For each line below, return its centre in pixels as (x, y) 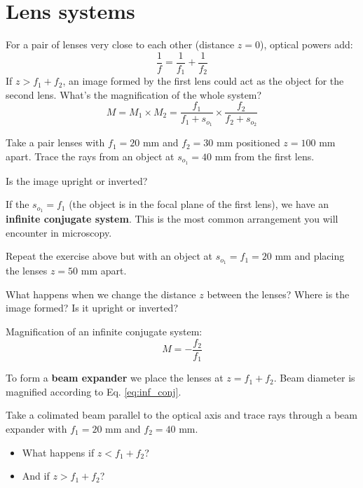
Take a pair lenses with (55, 142)
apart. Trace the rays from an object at (90, 156)
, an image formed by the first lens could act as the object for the (203, 81)
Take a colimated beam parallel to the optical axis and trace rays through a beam (181, 415)
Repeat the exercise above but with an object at (109, 256)
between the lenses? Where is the (278, 294)
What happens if (58, 452)
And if (36, 476)
